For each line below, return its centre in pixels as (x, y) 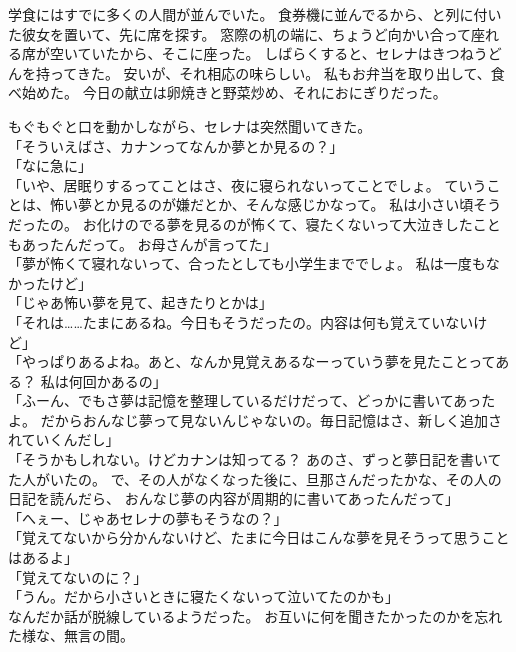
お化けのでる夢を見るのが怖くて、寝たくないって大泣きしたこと (291, 223)
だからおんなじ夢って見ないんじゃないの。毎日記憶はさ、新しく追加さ (271, 419)
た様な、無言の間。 (71, 635)
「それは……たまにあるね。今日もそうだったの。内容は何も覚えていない (241, 321)
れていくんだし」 (64, 439)
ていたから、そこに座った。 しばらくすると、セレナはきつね (275, 53)
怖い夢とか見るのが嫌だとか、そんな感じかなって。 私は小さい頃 (261, 204)
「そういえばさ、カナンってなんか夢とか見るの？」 (176, 145)
